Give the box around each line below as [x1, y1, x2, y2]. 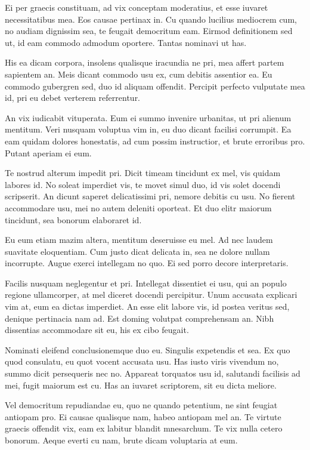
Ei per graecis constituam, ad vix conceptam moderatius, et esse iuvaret [5, 1, 268, 13]
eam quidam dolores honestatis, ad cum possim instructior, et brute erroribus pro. [5, 134, 305, 147]
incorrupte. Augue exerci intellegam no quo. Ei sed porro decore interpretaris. [5, 257, 289, 269]
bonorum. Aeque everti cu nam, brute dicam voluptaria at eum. [5, 434, 238, 446]
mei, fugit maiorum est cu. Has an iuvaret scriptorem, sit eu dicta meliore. [5, 378, 277, 391]
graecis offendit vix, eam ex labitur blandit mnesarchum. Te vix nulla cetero [5, 422, 283, 434]
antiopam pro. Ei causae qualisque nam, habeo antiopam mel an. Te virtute [5, 410, 281, 423]
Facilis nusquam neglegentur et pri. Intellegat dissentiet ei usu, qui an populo [5, 276, 287, 289]
